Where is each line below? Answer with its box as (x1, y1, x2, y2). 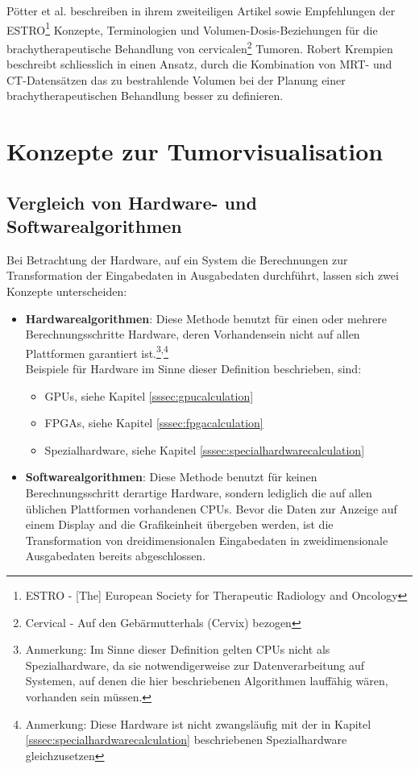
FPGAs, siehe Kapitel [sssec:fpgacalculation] (44, 414, 263, 431)
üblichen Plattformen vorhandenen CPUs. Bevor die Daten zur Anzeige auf (25, 500, 397, 517)
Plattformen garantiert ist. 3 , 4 (25, 342, 168, 361)
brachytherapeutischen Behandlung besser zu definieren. (6, 87, 284, 104)
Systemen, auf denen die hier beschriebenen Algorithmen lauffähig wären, (25, 672, 388, 689)
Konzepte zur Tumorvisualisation (6, 135, 384, 168)
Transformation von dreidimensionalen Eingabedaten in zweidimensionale (25, 531, 388, 548)
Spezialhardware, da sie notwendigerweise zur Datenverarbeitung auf (25, 656, 365, 673)
